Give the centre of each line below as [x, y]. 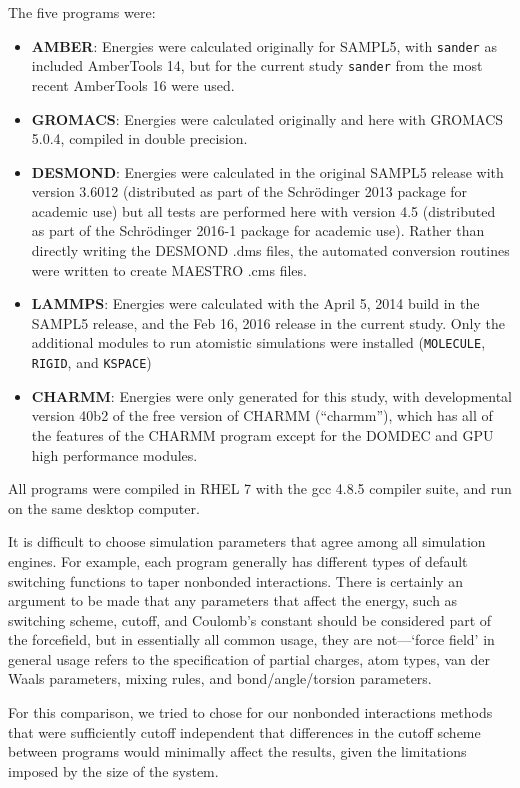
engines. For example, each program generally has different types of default [238, 560]
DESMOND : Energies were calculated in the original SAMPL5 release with [267, 171]
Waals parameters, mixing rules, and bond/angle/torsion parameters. [220, 678]
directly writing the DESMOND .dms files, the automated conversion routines [270, 250]
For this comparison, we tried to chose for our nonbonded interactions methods [250, 712]
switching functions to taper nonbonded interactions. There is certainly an [236, 580]
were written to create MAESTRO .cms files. [169, 269]
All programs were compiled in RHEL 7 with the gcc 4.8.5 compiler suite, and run [260, 488]
